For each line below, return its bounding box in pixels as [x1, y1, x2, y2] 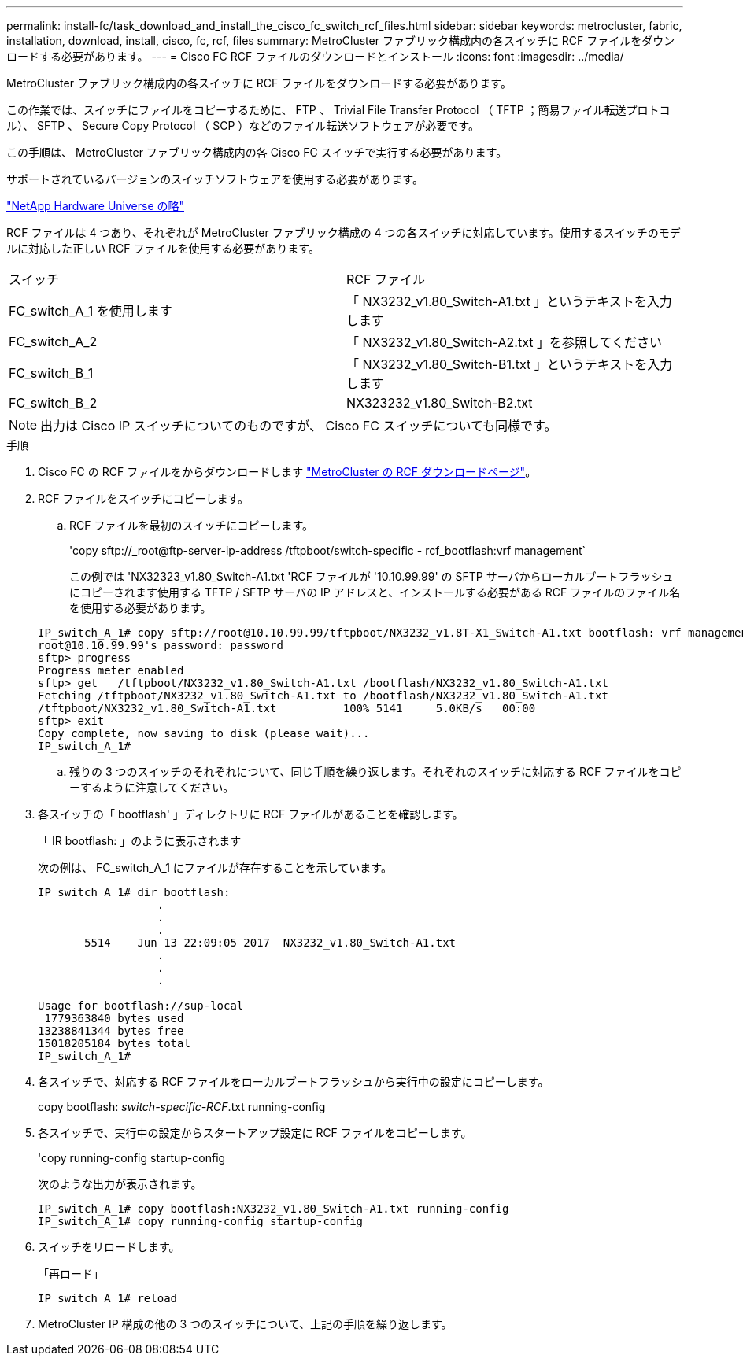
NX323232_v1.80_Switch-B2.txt [346, 395, 533, 411]
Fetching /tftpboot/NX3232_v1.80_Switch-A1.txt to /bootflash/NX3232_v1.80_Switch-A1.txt [38, 689, 608, 702]
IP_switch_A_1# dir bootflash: [38, 886, 231, 899]
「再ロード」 [38, 1267, 104, 1280]
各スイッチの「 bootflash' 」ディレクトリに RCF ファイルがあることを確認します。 [38, 807, 464, 821]
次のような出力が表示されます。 [38, 1177, 202, 1190]
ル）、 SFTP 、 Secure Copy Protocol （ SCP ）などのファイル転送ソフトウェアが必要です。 [6, 119, 479, 132]
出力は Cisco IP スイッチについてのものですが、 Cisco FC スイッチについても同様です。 [40, 418, 557, 434]
